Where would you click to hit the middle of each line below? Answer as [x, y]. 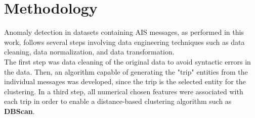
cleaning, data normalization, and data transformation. [89, 52]
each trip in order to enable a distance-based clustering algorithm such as [118, 101]
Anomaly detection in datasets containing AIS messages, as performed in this [124, 32]
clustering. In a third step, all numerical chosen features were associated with [124, 91]
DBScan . [19, 111]
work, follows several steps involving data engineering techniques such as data [124, 42]
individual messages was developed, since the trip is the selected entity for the [125, 81]
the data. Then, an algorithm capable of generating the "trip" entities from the [126, 71]
